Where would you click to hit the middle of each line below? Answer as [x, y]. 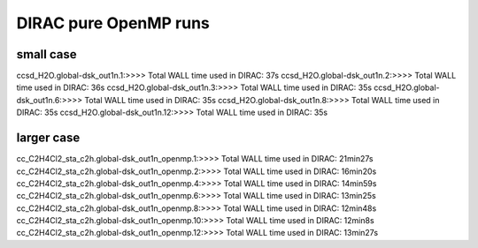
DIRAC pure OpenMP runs [113, 23]
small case [46, 54]
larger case [48, 138]
